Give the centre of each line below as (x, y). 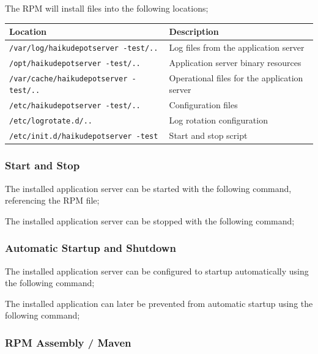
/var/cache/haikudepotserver (68, 79)
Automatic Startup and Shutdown (91, 248)
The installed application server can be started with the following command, (148, 188)
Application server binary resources (235, 62)
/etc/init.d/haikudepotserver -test (84, 137)
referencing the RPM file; (52, 200)
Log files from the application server (237, 47)
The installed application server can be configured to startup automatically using (157, 271)
